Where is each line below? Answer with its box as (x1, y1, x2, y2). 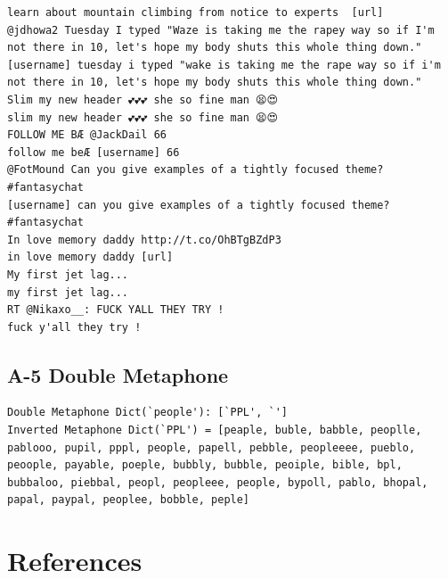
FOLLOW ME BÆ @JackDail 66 (7, 128, 167, 142)
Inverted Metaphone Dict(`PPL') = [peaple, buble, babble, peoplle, (7, 424, 422, 437)
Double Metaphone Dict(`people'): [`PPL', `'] (7, 406, 288, 419)
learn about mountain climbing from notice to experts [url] (7, 6, 384, 19)
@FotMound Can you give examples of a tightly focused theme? (7, 163, 384, 177)
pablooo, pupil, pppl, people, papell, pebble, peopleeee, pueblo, (7, 441, 416, 454)
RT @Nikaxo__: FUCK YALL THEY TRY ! (7, 303, 224, 317)
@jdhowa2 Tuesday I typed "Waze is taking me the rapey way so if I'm (7, 23, 435, 37)
